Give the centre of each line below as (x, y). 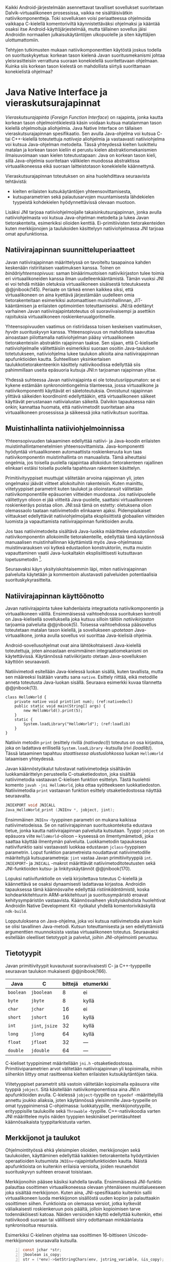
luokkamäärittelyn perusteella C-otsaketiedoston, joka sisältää (70, 774)
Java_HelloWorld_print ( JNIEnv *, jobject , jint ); (60, 810)
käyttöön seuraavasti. (28, 662)
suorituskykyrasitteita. (28, 580)
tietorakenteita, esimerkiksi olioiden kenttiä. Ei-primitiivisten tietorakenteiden (85, 223)
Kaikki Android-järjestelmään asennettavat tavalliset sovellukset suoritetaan (84, 7)
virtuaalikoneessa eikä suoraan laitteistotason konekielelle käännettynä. (80, 166)
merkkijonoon (20, 1241)
